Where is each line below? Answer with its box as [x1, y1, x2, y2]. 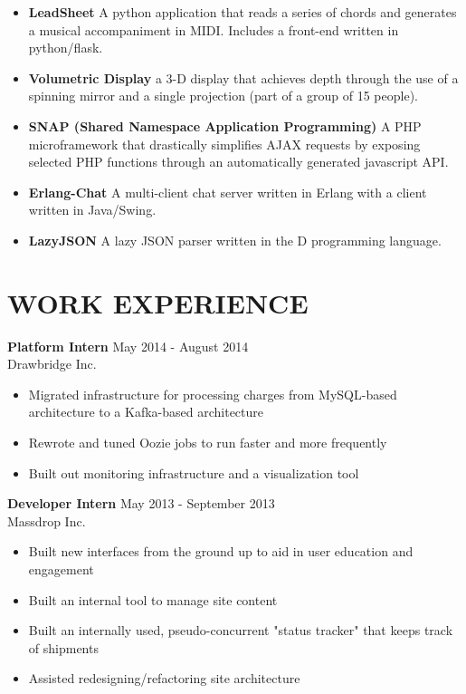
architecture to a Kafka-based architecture [28, 402, 264, 421]
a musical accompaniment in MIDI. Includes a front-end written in [28, 20, 399, 39]
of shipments [28, 638, 99, 657]
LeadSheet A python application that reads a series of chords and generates [28, 3, 457, 21]
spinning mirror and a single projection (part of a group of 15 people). [28, 86, 418, 105]
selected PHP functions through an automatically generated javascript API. [28, 152, 449, 171]
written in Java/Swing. [28, 200, 157, 219]
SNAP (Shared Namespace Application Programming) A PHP [28, 116, 422, 135]
